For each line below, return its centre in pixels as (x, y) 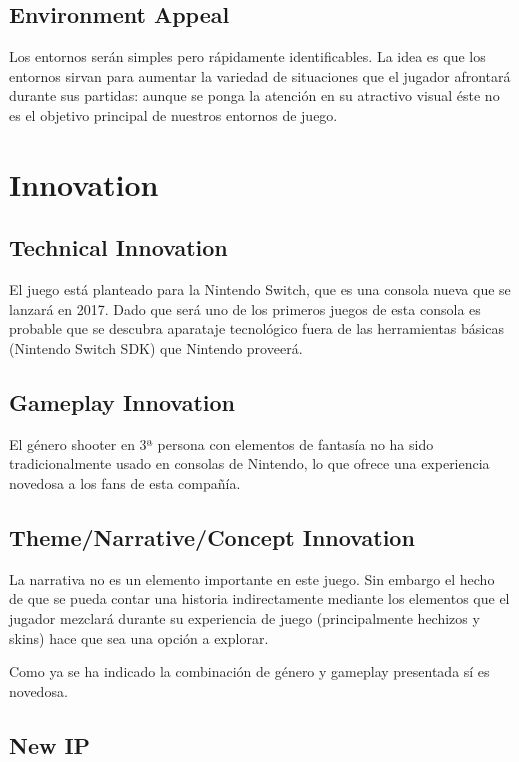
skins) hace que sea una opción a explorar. (139, 637)
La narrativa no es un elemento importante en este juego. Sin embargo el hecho (252, 578)
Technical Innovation (118, 247)
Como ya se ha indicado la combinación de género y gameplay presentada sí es (249, 671)
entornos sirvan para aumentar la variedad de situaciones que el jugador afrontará (260, 75)
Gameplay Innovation (122, 401)
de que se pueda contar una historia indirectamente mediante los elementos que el (259, 598)
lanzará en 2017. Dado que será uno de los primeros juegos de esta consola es (245, 308)
